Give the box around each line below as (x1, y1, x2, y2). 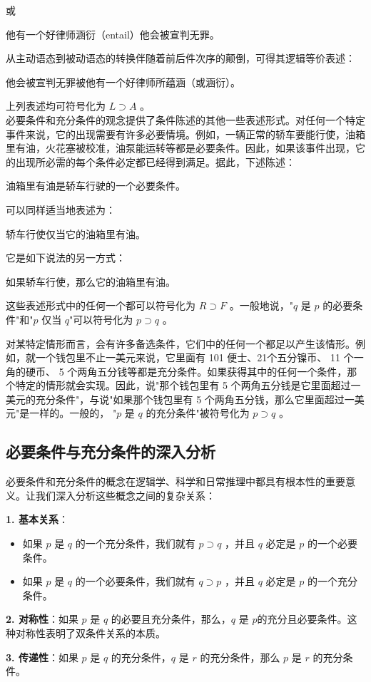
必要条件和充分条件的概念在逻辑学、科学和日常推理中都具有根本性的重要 (6, 474, 345, 489)
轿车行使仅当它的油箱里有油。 (6, 226, 146, 241)
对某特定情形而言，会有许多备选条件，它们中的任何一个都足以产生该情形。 (6, 336, 355, 351)
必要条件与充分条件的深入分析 (6, 440, 215, 463)
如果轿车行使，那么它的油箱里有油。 (6, 274, 176, 289)
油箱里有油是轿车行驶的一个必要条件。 (6, 178, 185, 193)
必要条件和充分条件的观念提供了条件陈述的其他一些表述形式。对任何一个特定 (6, 112, 365, 127)
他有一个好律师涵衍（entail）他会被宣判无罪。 (6, 26, 220, 41)
